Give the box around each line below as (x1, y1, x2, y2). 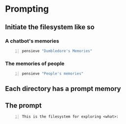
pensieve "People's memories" (22, 71, 84, 76)
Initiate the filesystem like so (5, 23, 95, 31)
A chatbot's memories (5, 38, 59, 44)
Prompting (5, 3, 49, 15)
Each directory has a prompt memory (5, 84, 121, 93)
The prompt (5, 101, 42, 109)
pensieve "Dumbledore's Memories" (22, 48, 93, 53)
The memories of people (5, 60, 65, 67)
